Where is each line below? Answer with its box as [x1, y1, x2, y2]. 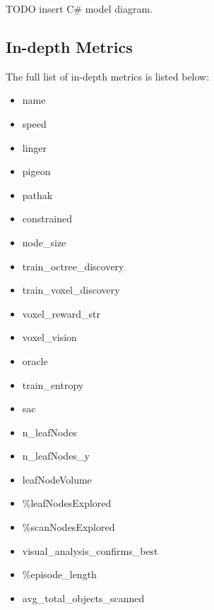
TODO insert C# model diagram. [6, 1, 153, 16]
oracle [22, 353, 48, 368]
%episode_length [22, 567, 97, 582]
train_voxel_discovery [22, 282, 120, 297]
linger [22, 140, 47, 155]
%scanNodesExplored [22, 520, 115, 534]
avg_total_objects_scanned [22, 590, 145, 605]
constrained [22, 211, 72, 226]
